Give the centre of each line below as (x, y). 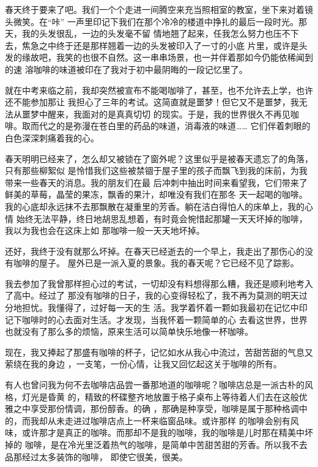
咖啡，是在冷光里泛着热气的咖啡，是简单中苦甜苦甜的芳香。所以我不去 (166, 444)
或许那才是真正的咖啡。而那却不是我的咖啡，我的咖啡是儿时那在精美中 (163, 432)
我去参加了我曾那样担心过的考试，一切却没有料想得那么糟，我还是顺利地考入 (159, 283)
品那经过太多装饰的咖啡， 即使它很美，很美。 (96, 456)
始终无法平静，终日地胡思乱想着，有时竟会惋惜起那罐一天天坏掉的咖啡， (162, 218)
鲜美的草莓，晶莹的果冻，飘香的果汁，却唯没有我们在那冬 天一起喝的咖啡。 (156, 194)
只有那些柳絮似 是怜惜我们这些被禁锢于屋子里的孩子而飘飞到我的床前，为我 (156, 170)
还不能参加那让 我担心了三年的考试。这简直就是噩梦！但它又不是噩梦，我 (152, 102)
